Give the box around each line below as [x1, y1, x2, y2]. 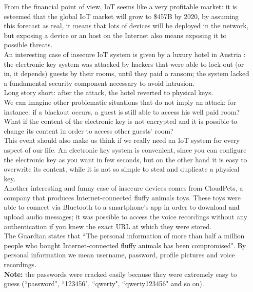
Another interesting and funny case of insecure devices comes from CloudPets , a [4, 183, 243, 193]
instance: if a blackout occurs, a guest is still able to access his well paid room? [4, 106, 240, 117]
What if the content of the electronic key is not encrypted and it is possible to [4, 116, 237, 126]
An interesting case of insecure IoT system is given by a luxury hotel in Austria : [4, 49, 246, 59]
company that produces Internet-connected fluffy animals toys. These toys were [4, 192, 241, 202]
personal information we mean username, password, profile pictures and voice [4, 250, 235, 260]
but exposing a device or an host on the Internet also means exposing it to [4, 30, 227, 40]
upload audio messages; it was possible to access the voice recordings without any [4, 212, 248, 222]
